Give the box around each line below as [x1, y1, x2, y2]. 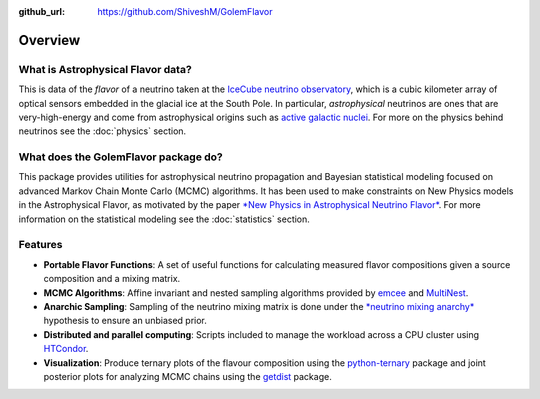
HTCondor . [43, 343, 89, 355]
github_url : [18, 6, 65, 17]
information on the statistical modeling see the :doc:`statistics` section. [18, 213, 310, 225]
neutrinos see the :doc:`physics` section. [18, 125, 187, 137]
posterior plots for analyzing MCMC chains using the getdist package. [43, 370, 332, 382]
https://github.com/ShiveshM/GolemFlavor [97, 6, 273, 17]
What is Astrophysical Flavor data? [18, 62, 192, 76]
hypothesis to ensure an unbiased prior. [43, 315, 207, 327]
